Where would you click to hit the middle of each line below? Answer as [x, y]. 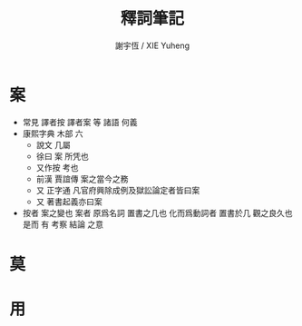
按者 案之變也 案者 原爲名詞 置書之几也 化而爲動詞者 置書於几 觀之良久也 [157, 212]
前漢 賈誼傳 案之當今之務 [82, 179]
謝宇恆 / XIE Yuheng [152, 45]
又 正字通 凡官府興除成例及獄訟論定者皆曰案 [118, 190]
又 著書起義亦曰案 [69, 202]
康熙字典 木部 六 [53, 133]
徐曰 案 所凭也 [62, 156]
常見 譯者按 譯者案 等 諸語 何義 [80, 122]
